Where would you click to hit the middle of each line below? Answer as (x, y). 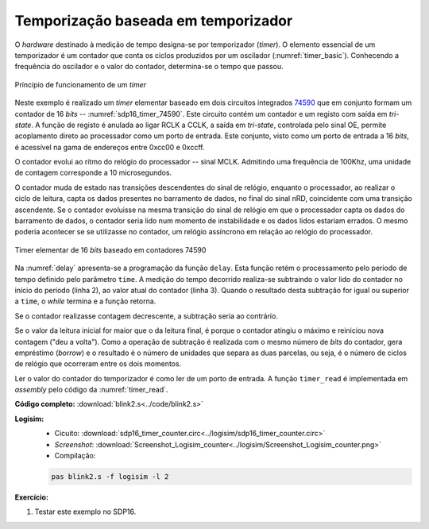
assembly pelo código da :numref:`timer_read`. (91, 390)
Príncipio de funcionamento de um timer (81, 84)
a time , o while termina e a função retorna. (85, 301)
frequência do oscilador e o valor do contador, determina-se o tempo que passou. (149, 67)
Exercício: (32, 497)
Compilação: (75, 456)
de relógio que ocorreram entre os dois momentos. (98, 364)
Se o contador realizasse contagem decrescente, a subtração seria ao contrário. (146, 316)
